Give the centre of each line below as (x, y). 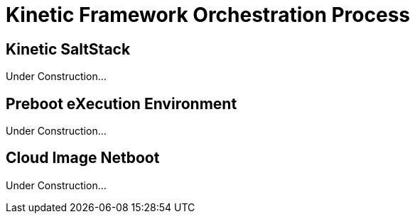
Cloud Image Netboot (83, 158)
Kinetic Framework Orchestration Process (208, 15)
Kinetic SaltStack (68, 49)
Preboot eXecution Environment (122, 103)
